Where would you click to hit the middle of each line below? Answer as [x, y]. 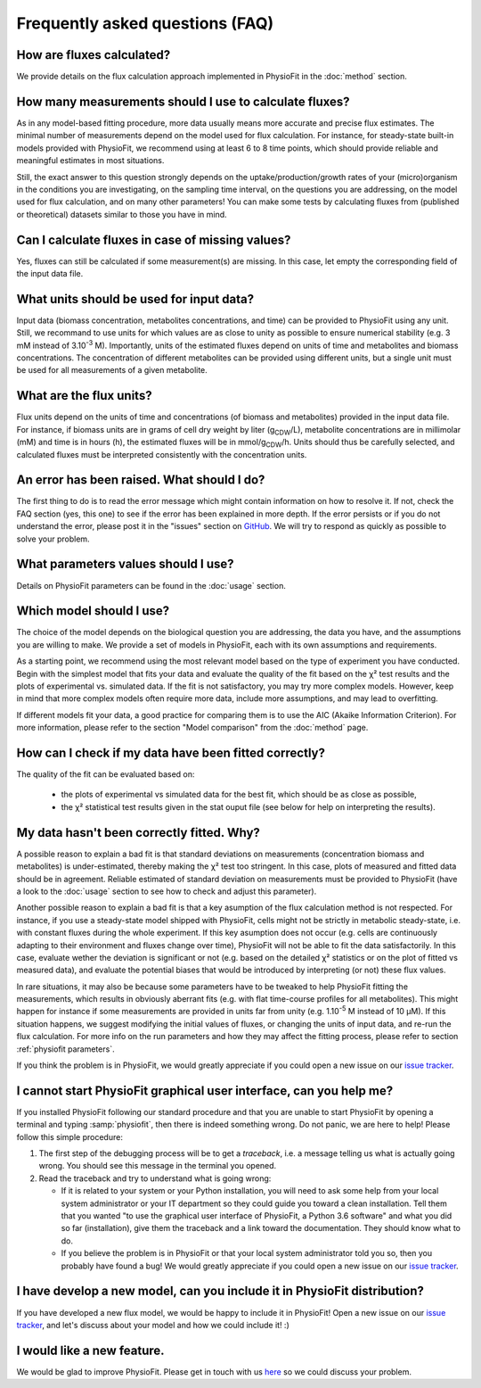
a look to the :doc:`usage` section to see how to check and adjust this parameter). [167, 891]
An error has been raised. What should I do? [141, 480]
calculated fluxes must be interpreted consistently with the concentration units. [162, 454]
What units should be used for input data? [135, 299]
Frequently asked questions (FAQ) [145, 23]
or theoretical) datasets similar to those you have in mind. [122, 214]
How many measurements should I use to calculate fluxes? [183, 101]
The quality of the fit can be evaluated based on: [106, 774]
